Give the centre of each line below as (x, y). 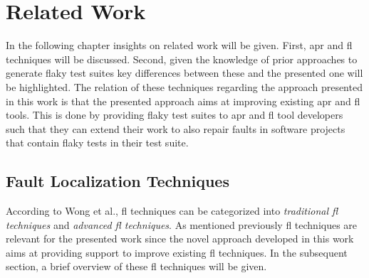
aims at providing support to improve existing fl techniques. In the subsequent (177, 252)
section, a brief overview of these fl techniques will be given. (136, 266)
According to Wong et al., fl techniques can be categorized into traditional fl (172, 211)
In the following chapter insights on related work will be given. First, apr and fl (179, 45)
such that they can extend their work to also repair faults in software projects (176, 128)
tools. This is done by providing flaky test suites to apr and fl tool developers (175, 115)
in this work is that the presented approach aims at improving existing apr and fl (183, 101)
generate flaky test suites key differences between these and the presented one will (184, 73)
